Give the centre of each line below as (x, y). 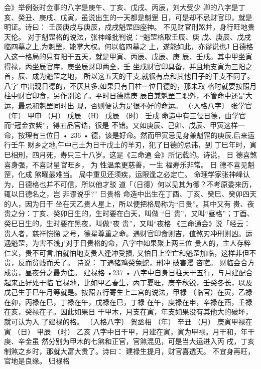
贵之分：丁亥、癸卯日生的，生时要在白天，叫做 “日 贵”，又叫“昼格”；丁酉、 (129, 213)
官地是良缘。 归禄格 (37, 361)
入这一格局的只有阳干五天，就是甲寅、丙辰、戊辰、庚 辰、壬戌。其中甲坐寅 (128, 56)
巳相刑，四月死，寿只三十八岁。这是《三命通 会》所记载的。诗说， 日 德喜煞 (130, 154)
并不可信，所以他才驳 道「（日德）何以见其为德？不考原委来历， (151, 184)
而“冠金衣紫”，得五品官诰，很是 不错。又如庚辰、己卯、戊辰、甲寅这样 (121, 125)
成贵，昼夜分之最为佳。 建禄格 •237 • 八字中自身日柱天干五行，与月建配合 (128, 272)
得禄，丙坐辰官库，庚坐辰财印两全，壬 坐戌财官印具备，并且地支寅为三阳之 (128, 66)
